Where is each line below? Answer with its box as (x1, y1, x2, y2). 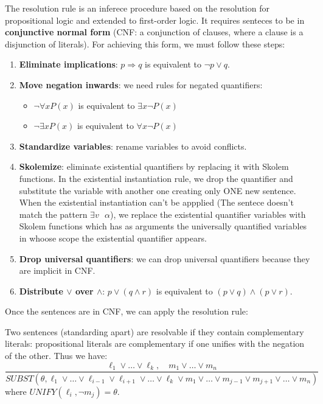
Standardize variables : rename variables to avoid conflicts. (19, 139, 247, 152)
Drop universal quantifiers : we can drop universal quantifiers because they (19, 252, 310, 265)
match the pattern (19, 207, 88, 220)
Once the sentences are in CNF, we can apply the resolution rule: (5, 305, 248, 318)
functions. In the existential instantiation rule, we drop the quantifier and (19, 172, 293, 184)
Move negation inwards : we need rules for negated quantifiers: (19, 78, 263, 91)
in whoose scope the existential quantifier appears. (19, 231, 207, 244)
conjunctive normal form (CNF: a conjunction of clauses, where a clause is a (5, 26, 304, 38)
